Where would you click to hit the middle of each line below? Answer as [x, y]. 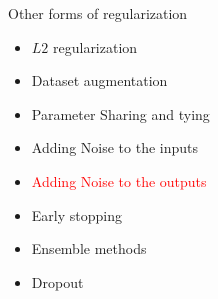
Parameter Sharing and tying [120, 113]
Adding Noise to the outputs [119, 180]
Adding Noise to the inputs [115, 147]
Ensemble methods [89, 248]
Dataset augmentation [99, 80]
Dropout [57, 281]
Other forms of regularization [98, 13]
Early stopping [76, 214]
